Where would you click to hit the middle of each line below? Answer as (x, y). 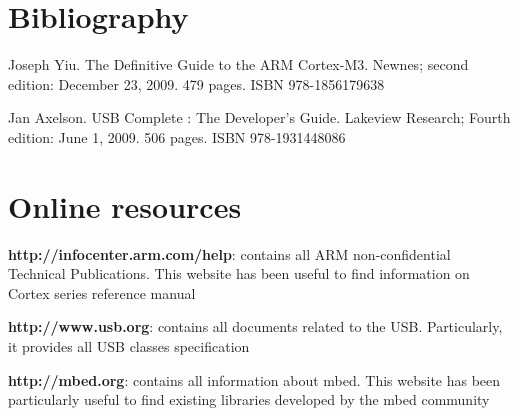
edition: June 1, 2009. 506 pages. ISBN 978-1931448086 (177, 136)
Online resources (125, 205)
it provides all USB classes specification (129, 346)
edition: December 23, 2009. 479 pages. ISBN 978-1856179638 (196, 83)
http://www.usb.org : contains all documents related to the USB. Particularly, (255, 326)
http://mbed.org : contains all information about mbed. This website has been (254, 379)
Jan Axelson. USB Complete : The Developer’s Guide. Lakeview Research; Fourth (259, 117)
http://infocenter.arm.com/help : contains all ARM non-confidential (229, 253)
